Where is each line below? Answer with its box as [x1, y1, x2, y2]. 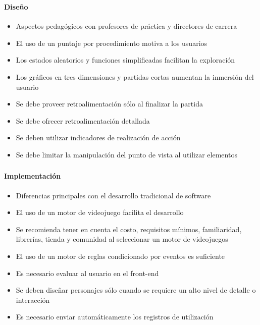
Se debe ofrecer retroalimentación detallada [16, 115, 150, 126]
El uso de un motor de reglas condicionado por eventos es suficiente [16, 250, 225, 261]
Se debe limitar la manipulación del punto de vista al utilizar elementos [16, 149, 237, 159]
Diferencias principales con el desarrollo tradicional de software [16, 190, 211, 200]
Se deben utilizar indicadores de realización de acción [16, 132, 181, 143]
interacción [16, 294, 50, 305]
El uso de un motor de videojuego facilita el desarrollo [16, 207, 184, 218]
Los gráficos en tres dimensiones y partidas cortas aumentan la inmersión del [16, 71, 254, 82]
